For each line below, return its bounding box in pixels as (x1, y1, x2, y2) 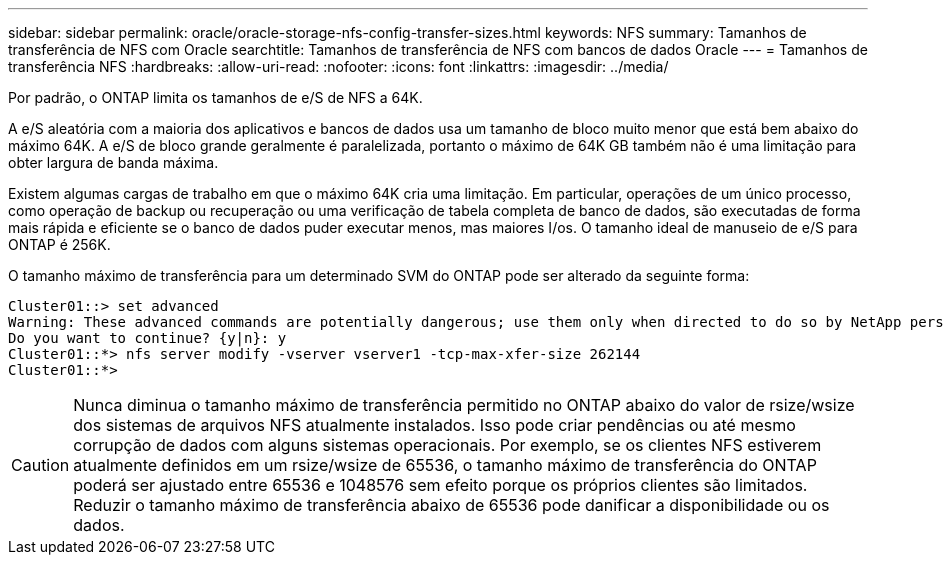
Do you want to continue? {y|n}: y (8, 330, 287, 346)
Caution (11, 455, 70, 475)
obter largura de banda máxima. (8, 154, 219, 171)
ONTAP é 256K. (8, 236, 111, 253)
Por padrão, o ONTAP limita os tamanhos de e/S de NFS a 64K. (8, 89, 423, 106)
